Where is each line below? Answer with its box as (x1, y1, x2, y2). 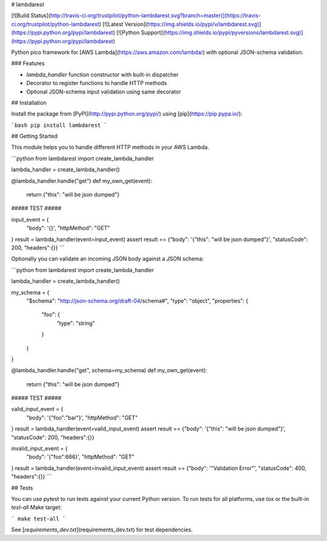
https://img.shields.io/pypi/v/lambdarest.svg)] (147, 20, 262, 27)
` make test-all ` (11, 515, 66, 522)
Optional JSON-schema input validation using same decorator (26, 88, 181, 95)
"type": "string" (56, 319, 95, 327)
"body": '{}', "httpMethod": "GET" (26, 225, 110, 232)
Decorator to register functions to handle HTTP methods (26, 80, 167, 87)
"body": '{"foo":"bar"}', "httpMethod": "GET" (26, 413, 138, 421)
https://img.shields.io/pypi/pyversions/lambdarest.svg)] (164, 29, 303, 36)
